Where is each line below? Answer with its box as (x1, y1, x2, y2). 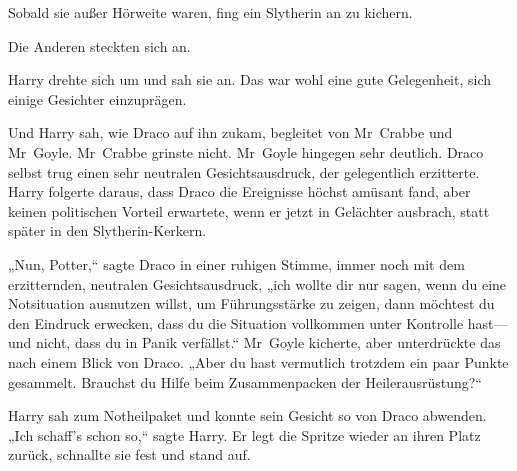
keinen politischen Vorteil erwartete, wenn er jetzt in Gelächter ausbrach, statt (8, 200, 490, 221)
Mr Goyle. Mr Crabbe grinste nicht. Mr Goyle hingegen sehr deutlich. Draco (8, 141, 484, 162)
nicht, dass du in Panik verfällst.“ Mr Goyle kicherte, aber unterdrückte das (36, 332, 501, 353)
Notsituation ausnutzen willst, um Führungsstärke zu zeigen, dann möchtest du (8, 293, 495, 314)
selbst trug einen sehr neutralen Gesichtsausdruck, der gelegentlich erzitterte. (8, 161, 480, 182)
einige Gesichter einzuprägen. (8, 88, 187, 109)
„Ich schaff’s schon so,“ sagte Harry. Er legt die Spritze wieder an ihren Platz (8, 424, 481, 445)
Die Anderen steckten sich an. (8, 35, 191, 56)
